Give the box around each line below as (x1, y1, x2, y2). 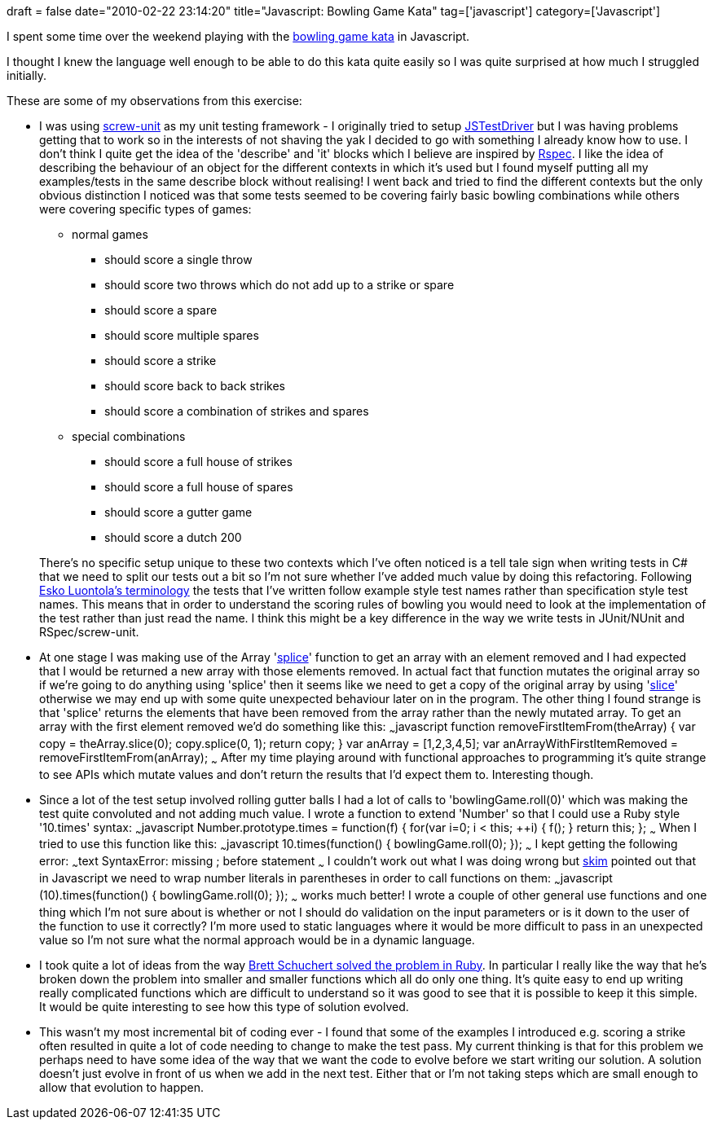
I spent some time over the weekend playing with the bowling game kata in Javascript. (7, 29, 470, 43)
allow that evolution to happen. (39, 1080, 205, 1094)
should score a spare (104, 303, 218, 317)
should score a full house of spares (104, 480, 293, 494)
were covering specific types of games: (39, 202, 252, 216)
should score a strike (104, 354, 217, 367)
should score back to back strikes (104, 379, 286, 393)
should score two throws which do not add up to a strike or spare (104, 278, 455, 292)
